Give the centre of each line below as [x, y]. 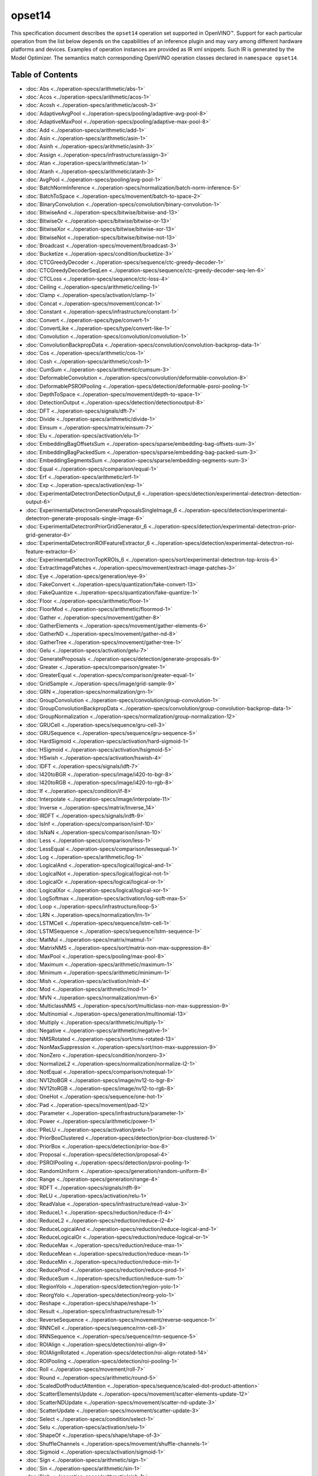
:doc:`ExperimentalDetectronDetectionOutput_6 [83, 494]
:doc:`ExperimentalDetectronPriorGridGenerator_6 [86, 527]
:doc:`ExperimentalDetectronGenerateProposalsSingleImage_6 [101, 510]
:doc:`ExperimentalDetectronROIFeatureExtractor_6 [88, 543]
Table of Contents [44, 75]
